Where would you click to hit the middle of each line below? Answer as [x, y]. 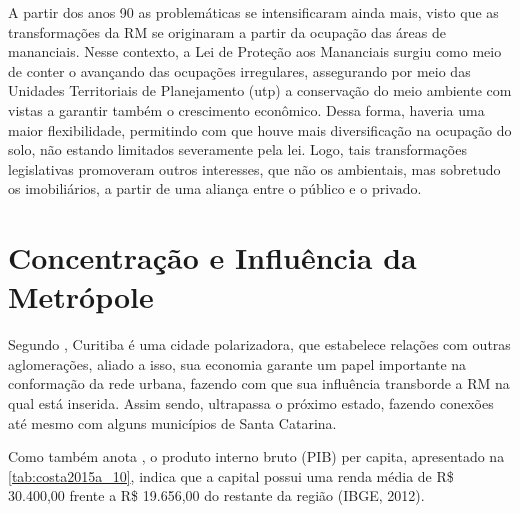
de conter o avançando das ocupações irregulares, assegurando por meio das [239, 70]
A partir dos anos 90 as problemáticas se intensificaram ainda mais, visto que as [253, 12]
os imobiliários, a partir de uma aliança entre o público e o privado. [215, 188]
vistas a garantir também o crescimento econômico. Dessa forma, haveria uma [246, 109]
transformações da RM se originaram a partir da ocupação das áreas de [227, 31]
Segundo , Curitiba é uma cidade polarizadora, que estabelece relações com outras [259, 344]
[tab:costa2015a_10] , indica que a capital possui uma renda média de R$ [231, 475]
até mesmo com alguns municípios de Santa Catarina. [172, 422]
